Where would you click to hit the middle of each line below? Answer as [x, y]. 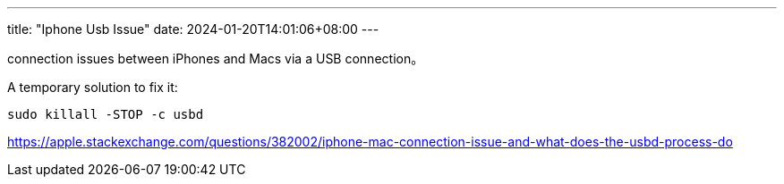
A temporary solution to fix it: [93, 87]
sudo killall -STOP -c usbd [106, 114]
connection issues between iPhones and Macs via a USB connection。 [216, 59]
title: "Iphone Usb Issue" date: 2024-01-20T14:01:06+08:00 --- [193, 29]
